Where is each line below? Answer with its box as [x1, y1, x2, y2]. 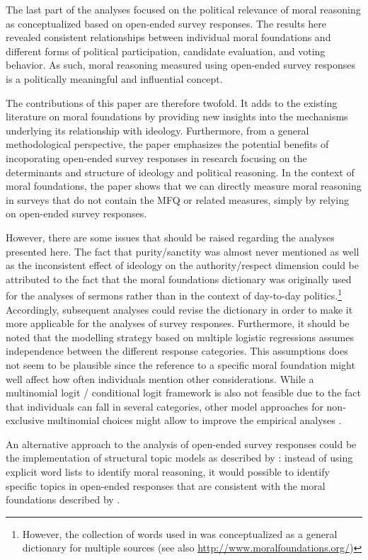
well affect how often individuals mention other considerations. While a [6, 371, 314, 386]
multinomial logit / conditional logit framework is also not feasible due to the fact [6, 385, 361, 400]
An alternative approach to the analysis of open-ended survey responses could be [6, 436, 357, 451]
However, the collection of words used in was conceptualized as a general [22, 526, 338, 541]
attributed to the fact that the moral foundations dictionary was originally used [6, 271, 352, 286]
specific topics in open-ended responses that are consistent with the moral [6, 478, 326, 493]
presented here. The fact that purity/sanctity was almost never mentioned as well [6, 244, 360, 258]
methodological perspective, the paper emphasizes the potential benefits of [6, 137, 329, 152]
